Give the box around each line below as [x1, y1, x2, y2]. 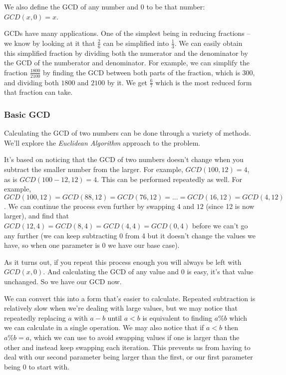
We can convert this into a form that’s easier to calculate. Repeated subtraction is [4, 293, 256, 303]
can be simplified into [103, 37, 169, 48]
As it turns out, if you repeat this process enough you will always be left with [4, 256, 242, 267]
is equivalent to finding [142, 312, 213, 323]
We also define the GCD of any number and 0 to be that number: [4, 1, 205, 11]
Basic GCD [4, 108, 50, 120]
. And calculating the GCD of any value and [43, 266, 179, 277]
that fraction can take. [4, 87, 73, 97]
